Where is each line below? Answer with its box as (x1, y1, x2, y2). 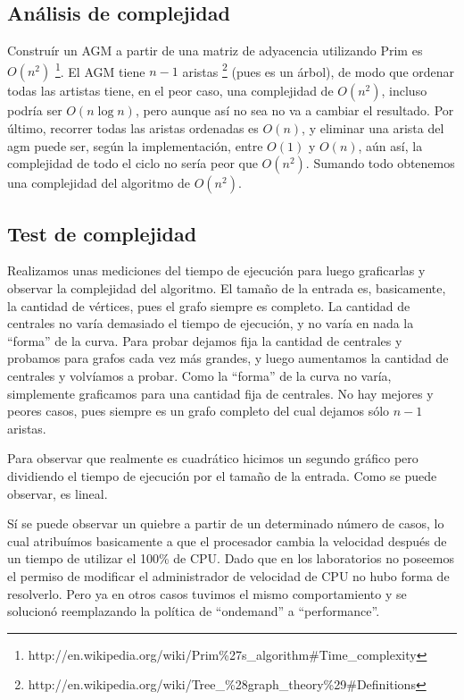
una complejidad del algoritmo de (7, 173, 191, 192)
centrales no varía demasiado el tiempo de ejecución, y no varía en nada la (7, 314, 414, 333)
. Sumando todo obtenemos (305, 154, 455, 173)
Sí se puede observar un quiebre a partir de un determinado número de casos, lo (7, 514, 444, 533)
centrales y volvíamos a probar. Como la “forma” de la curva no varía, (7, 367, 392, 384)
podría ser (7, 101, 62, 120)
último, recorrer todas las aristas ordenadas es (7, 119, 259, 138)
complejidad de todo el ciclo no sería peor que (7, 154, 258, 173)
